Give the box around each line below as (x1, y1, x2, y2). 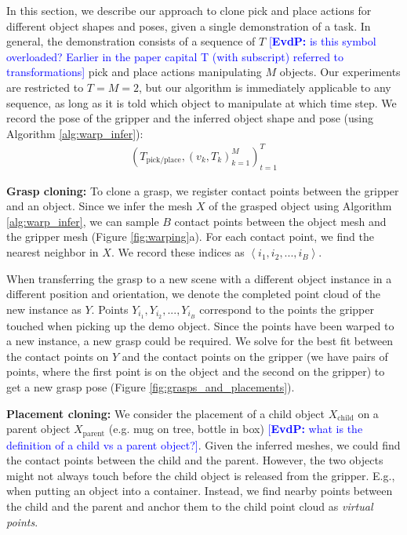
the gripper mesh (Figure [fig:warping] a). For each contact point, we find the (6, 228, 374, 245)
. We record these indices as (111, 244, 245, 260)
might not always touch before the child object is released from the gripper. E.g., (6, 467, 395, 483)
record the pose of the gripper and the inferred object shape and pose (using (6, 110, 374, 126)
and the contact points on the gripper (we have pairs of (122, 348, 388, 364)
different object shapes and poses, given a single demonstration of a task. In (6, 17, 371, 34)
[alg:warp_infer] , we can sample (6, 213, 159, 229)
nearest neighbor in (6, 244, 99, 260)
